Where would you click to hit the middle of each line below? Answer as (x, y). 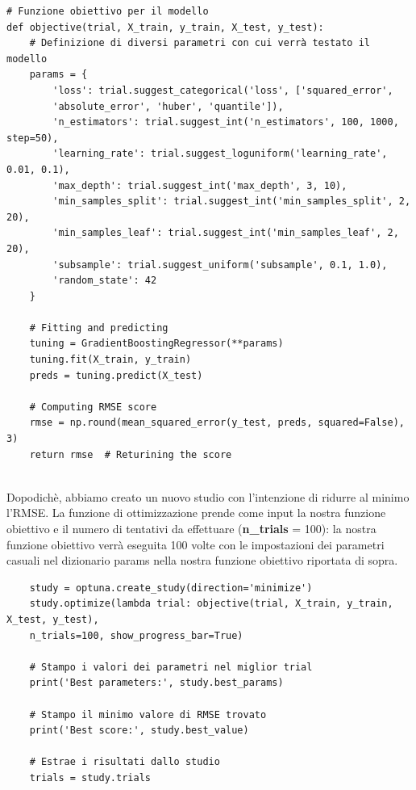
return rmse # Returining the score (131, 454)
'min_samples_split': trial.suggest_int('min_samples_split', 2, (232, 202)
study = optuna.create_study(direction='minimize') (171, 588)
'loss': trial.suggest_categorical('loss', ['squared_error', (223, 90)
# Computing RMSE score (93, 407)
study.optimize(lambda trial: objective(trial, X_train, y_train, (211, 604)
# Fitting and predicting (99, 328)
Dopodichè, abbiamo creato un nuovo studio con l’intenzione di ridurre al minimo (208, 496)
